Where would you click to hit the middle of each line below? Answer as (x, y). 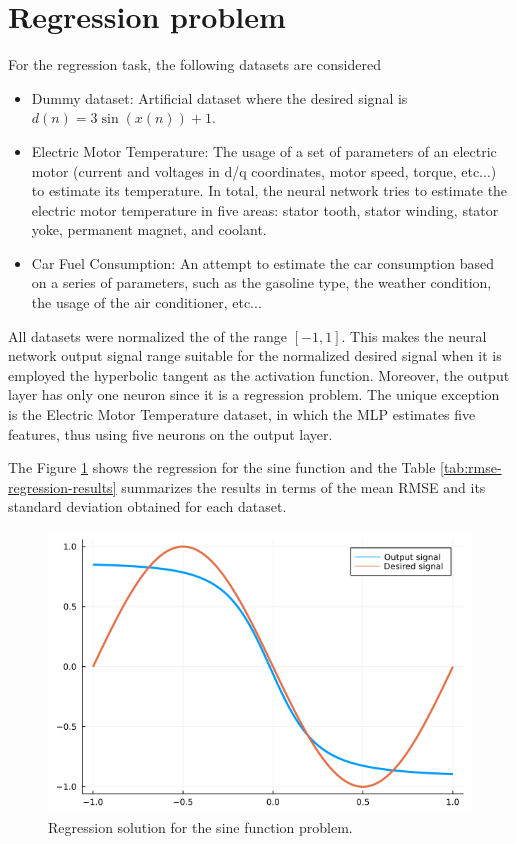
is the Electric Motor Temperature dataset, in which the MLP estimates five (242, 414)
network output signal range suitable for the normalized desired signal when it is (255, 355)
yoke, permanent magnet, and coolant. (149, 229)
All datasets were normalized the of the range (148, 335)
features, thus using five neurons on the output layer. (170, 433)
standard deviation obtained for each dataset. (147, 506)
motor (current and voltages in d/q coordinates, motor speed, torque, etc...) (264, 170)
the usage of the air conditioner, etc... (146, 302)
